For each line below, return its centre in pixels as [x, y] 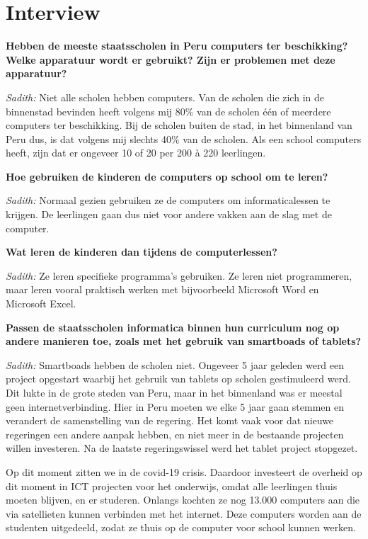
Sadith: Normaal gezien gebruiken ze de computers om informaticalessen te [168, 200]
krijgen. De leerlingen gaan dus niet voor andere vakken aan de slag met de [169, 214]
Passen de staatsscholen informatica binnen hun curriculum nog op [173, 327]
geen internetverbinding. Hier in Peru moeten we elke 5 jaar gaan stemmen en [175, 406]
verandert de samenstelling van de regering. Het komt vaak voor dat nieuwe [170, 420]
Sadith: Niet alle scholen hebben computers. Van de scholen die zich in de [165, 97]
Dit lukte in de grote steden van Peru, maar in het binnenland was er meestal [174, 392]
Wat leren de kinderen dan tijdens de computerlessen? [142, 252]
